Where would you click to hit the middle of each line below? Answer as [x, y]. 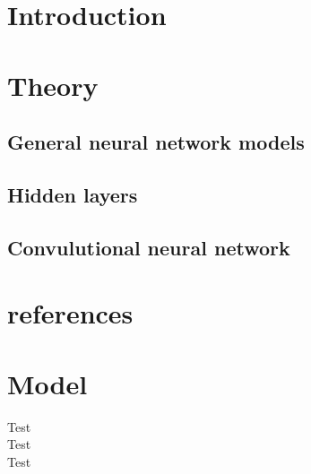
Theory [53, 85]
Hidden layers [73, 194]
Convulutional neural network [149, 247]
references [70, 313]
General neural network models [156, 142]
